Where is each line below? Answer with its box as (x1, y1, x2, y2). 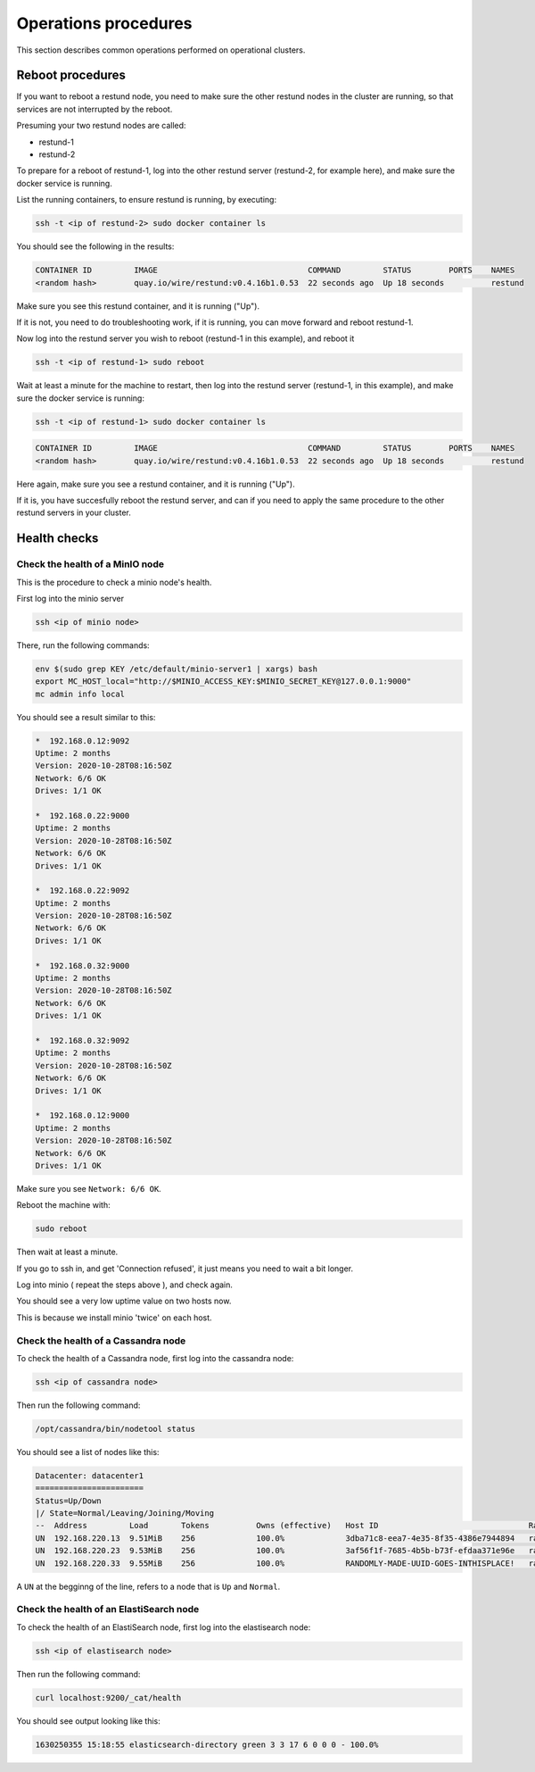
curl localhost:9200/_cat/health (35, 1693, 182, 1702)
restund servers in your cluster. (16, 507, 131, 518)
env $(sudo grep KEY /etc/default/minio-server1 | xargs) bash (35, 663, 318, 674)
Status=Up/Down (35, 1495, 102, 1506)
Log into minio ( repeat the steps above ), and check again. (16, 1279, 234, 1290)
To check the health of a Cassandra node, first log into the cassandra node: (16, 1352, 294, 1363)
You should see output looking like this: (16, 1715, 160, 1726)
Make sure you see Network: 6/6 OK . (16, 1183, 162, 1194)
